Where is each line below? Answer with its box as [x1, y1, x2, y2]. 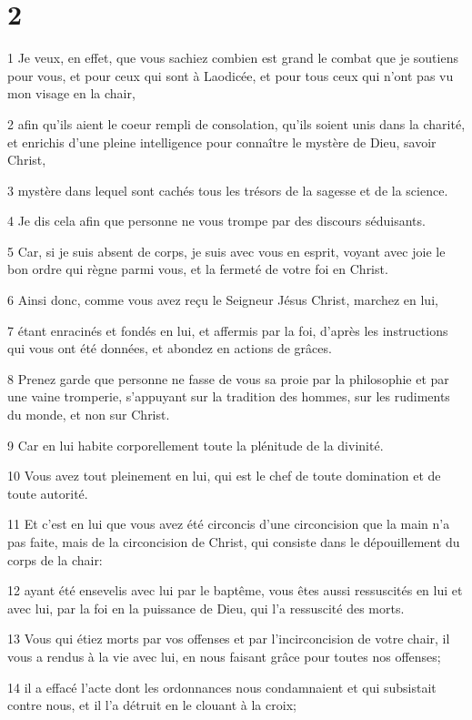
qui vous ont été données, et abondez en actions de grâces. [7, 339, 332, 358]
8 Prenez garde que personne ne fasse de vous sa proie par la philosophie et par [7, 369, 449, 388]
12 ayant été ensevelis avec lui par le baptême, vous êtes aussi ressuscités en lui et [7, 581, 463, 600]
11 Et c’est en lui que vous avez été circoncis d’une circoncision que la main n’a [7, 514, 450, 533]
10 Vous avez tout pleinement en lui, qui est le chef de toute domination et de [7, 466, 441, 485]
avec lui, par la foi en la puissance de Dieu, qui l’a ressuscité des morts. [7, 598, 405, 617]
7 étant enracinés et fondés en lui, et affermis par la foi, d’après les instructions [7, 320, 448, 340]
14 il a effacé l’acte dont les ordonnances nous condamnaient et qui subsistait [7, 677, 437, 696]
